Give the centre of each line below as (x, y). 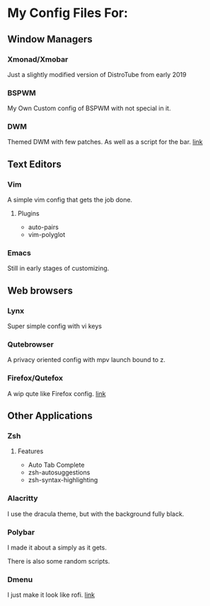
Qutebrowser (31, 344)
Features (30, 451)
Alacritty (23, 499)
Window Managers (50, 39)
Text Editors (34, 164)
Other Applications (50, 416)
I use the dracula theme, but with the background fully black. (96, 513)
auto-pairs (43, 227)
